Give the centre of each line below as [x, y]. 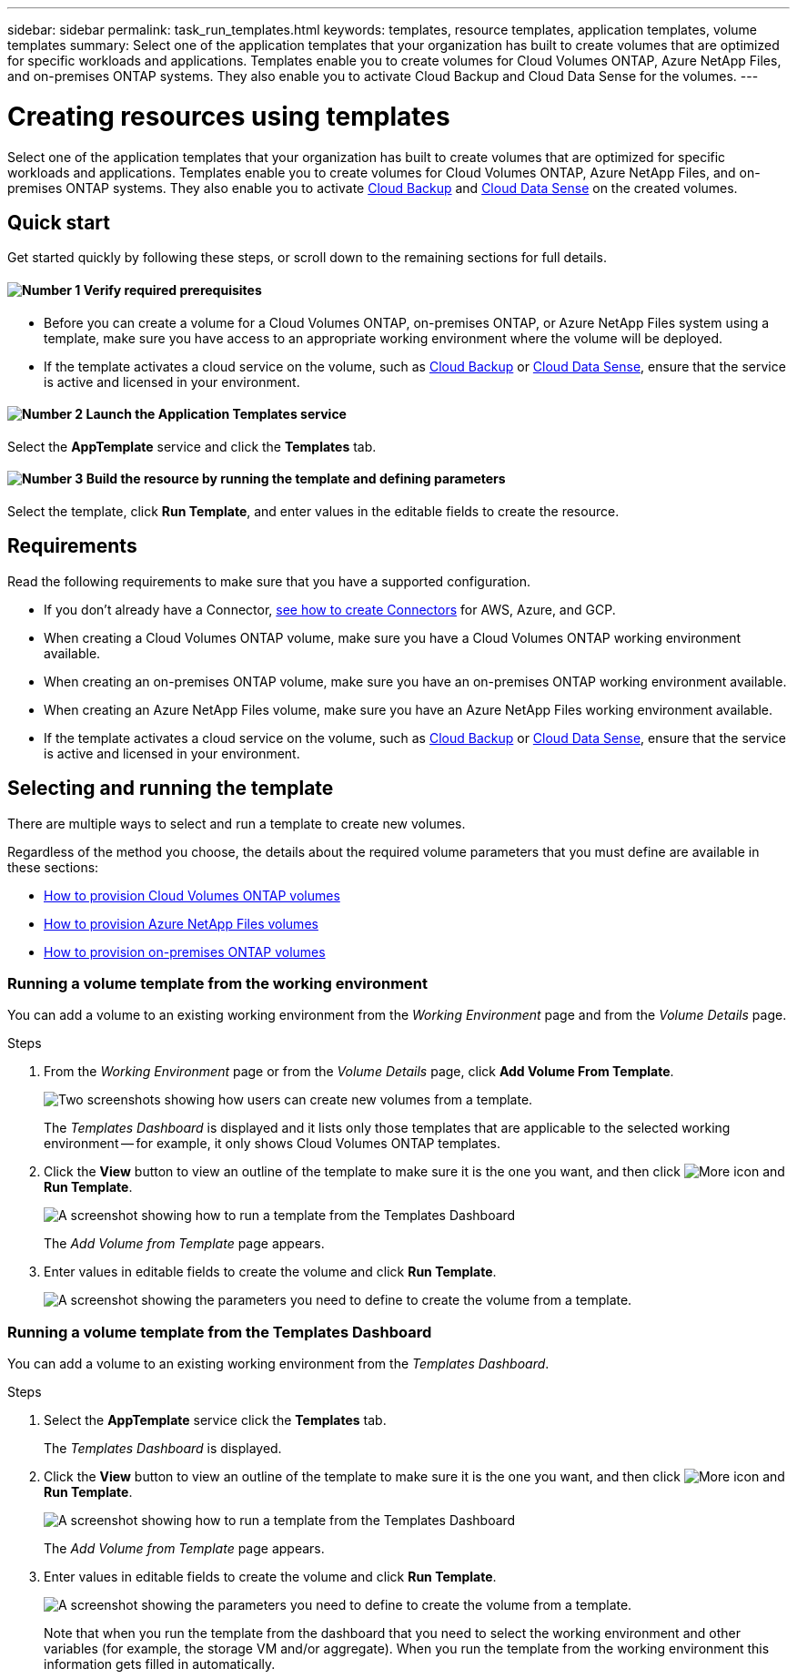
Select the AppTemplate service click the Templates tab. [215, 1420]
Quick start [59, 222]
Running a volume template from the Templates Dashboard [220, 1332]
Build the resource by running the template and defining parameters [296, 479]
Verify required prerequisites [172, 290]
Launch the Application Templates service [216, 414]
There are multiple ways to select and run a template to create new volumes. [237, 823]
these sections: [53, 867]
